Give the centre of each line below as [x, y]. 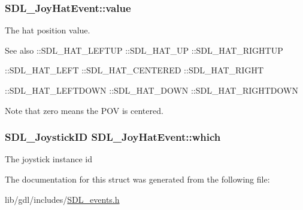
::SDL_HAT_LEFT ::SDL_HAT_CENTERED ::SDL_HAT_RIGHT [134, 70]
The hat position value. [48, 30]
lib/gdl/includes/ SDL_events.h [62, 199]
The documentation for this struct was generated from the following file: [137, 179]
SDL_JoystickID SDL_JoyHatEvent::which [113, 137]
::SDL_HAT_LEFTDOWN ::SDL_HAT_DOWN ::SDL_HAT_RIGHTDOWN [151, 90]
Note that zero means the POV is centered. [84, 110]
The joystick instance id [49, 159]
